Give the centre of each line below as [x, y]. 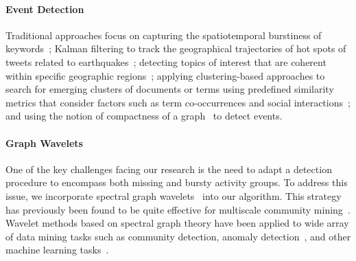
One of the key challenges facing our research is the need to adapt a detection [169, 169]
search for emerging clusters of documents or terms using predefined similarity [170, 89]
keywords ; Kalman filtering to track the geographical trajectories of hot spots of [176, 48]
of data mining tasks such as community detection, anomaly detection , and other [178, 236]
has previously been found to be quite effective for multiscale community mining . [178, 209]
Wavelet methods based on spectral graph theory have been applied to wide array [177, 223]
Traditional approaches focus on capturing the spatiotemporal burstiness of [164, 35]
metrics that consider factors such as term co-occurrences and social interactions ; [178, 102]
